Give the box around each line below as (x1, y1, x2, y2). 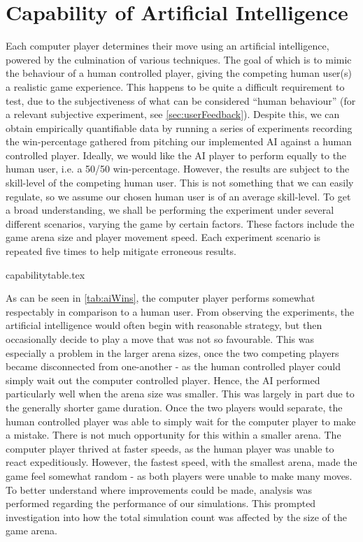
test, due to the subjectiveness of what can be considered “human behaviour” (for (6, 93, 356, 108)
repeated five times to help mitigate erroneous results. (6, 244, 236, 258)
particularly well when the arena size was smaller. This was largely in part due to (6, 386, 355, 401)
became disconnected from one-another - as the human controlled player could (6, 359, 341, 374)
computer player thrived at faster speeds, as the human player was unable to (6, 441, 334, 455)
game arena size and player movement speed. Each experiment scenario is (6, 230, 321, 244)
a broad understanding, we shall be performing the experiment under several (6, 203, 334, 217)
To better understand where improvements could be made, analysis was (6, 482, 313, 497)
